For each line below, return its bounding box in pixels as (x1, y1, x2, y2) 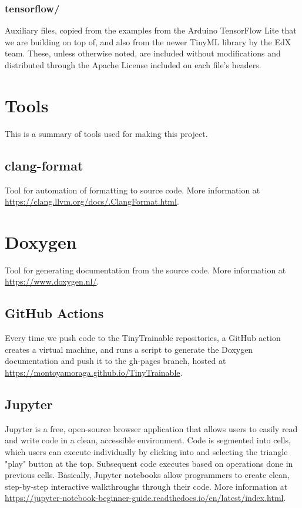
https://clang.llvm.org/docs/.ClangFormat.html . (5, 195, 179, 208)
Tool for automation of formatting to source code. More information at (5, 183, 260, 196)
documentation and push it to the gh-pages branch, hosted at (5, 355, 226, 367)
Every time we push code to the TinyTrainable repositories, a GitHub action (5, 332, 281, 344)
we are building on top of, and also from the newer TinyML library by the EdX (5, 35, 291, 48)
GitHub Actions (5, 304, 104, 322)
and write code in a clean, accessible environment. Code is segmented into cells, (5, 434, 291, 446)
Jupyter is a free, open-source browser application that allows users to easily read (5, 422, 298, 435)
